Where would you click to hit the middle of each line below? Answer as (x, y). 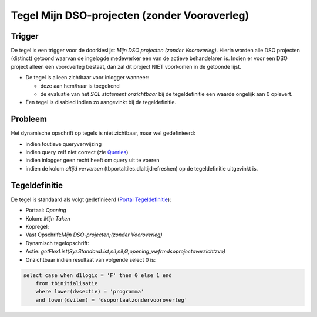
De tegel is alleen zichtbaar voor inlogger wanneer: (87, 78)
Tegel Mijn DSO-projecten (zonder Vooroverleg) (130, 15)
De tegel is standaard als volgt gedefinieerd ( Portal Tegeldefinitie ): (91, 199)
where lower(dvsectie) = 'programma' (90, 292)
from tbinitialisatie (67, 283)
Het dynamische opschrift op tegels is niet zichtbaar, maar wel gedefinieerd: (103, 133)
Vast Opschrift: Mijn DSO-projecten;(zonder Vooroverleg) (94, 235)
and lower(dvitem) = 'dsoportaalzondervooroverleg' (112, 300)
